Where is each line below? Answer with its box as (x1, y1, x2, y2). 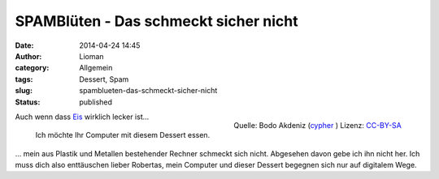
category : (15, 63, 50, 73)
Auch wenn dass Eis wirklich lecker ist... (15, 112, 150, 121)
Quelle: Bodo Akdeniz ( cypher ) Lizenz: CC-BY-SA (233, 120, 402, 130)
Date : (15, 40, 34, 50)
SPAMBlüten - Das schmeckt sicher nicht (15, 12, 298, 30)
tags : (15, 74, 33, 84)
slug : (15, 86, 33, 96)
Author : (15, 51, 42, 61)
